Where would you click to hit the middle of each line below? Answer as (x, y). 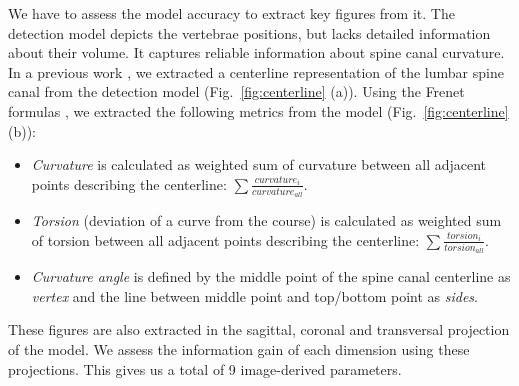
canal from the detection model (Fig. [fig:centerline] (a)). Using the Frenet (236, 91)
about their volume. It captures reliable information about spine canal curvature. (256, 52)
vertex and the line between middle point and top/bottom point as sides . (254, 295)
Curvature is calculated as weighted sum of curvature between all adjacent (259, 164)
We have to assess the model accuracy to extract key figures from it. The (231, 13)
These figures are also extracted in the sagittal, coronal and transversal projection (259, 329)
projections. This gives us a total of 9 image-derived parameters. (205, 368)
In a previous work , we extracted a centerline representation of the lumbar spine (256, 71)
